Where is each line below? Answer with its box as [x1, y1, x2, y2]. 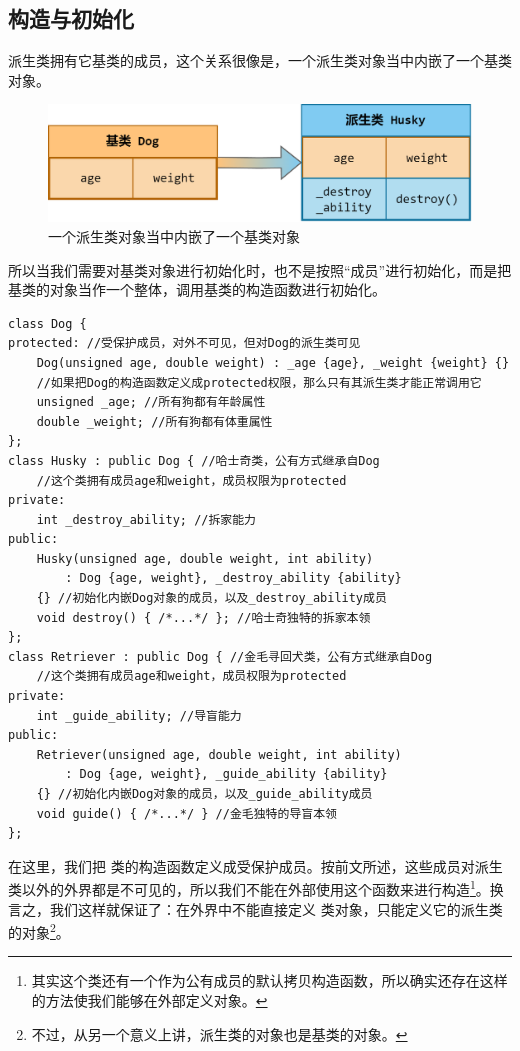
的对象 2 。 [8, 919, 70, 942]
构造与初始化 [8, 3, 134, 34]
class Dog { [8, 316, 87, 331]
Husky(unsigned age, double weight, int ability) [36, 551, 374, 566]
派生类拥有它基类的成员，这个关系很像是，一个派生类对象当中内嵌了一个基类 [8, 50, 512, 71]
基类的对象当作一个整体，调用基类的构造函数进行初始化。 [8, 279, 386, 300]
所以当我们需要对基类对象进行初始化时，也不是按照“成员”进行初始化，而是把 [8, 259, 512, 280]
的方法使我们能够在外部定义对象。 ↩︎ [31, 990, 268, 1011]
